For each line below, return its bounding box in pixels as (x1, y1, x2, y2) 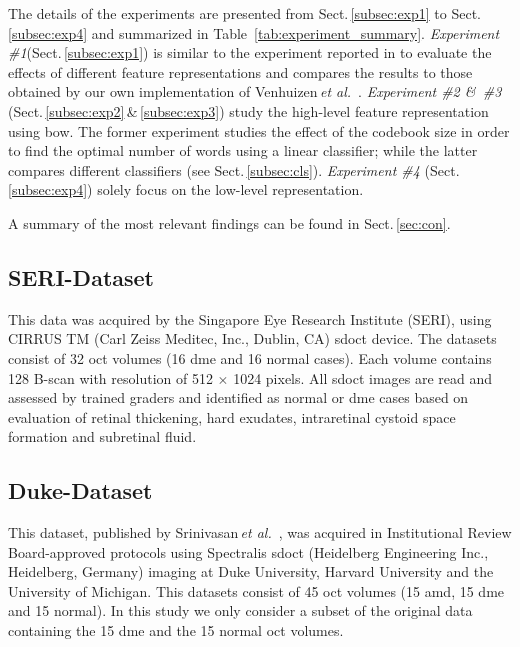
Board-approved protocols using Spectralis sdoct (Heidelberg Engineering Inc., (8, 541, 489, 562)
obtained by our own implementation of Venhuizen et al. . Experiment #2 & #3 (8, 81, 502, 102)
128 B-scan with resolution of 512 (8, 367, 213, 388)
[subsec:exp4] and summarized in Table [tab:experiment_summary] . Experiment (8, 22, 500, 43)
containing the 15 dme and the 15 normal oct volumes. (8, 620, 344, 641)
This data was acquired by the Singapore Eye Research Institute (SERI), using (8, 308, 492, 329)
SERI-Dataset (8, 261, 154, 292)
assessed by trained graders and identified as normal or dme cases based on (8, 387, 469, 408)
